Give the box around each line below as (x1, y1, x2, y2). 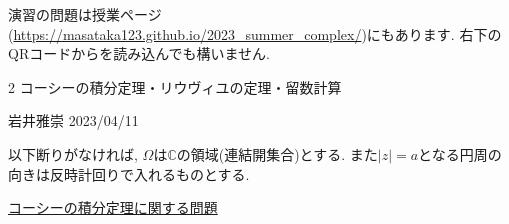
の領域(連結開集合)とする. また (176, 143, 378, 164)
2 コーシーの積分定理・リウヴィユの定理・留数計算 (8, 76, 342, 97)
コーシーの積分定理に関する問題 (8, 197, 218, 218)
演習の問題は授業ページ (8, 4, 162, 24)
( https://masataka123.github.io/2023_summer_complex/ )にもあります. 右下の (8, 23, 502, 44)
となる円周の (418, 143, 502, 164)
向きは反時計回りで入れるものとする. (8, 163, 250, 184)
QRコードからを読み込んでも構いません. (8, 43, 270, 64)
